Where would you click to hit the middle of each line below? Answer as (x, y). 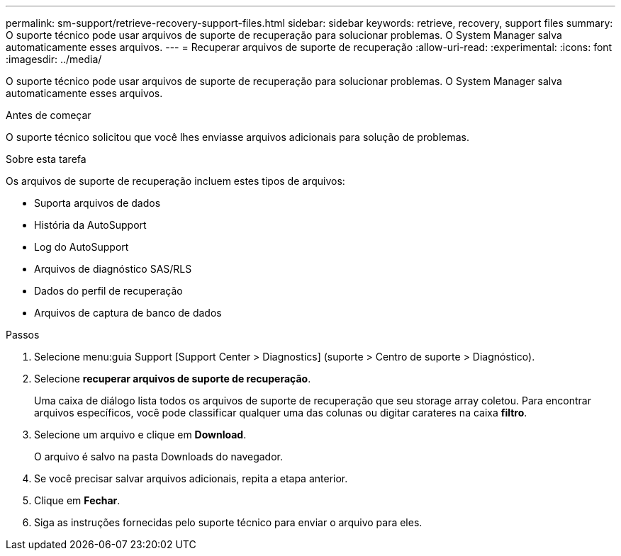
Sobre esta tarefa (46, 159)
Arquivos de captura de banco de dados (128, 313)
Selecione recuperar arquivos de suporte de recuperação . (173, 379)
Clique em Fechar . (77, 500)
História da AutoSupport (90, 225)
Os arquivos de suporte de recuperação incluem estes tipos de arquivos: (175, 181)
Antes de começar (49, 115)
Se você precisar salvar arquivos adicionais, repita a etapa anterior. (191, 478)
